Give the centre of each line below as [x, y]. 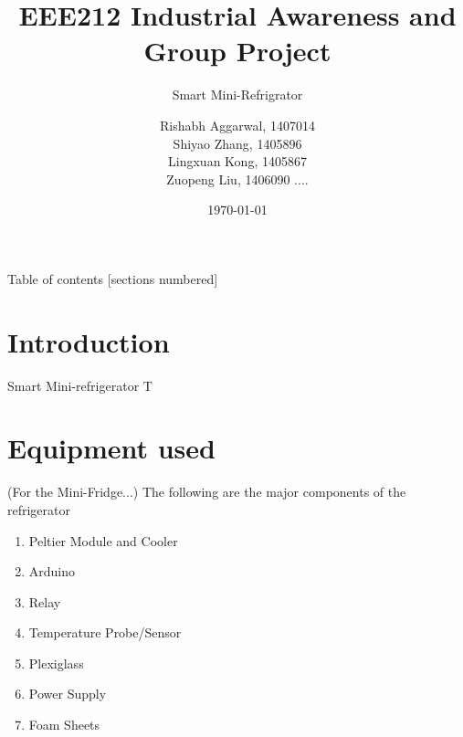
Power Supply [68, 694]
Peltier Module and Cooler [103, 540]
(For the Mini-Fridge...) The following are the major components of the [207, 492]
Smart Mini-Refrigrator [237, 95]
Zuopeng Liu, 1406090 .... [237, 179]
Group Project [237, 51]
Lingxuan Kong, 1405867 [237, 161]
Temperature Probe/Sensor [105, 632]
